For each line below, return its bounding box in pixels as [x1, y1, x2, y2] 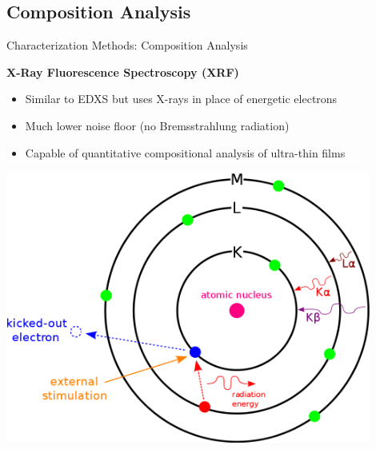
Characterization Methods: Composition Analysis [6, 37, 248, 54]
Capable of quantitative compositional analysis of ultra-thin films [25, 144, 346, 161]
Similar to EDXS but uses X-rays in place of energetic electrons [25, 90, 338, 107]
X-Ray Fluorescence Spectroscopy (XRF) [6, 63, 239, 80]
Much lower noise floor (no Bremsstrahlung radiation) [25, 117, 290, 133]
